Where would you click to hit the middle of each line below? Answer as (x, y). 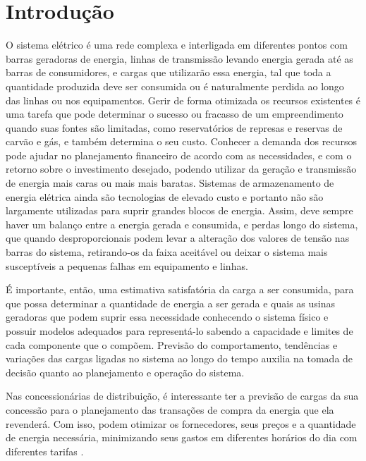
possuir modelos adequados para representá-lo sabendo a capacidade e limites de (179, 331)
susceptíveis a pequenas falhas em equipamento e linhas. (127, 265)
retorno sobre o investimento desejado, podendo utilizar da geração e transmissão (181, 169)
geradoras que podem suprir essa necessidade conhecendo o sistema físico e (167, 317)
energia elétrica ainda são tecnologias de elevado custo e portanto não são (165, 196)
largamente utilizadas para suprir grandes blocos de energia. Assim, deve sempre (179, 210)
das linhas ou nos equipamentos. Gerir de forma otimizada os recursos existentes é (183, 100)
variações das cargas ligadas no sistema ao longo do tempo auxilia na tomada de (179, 358)
